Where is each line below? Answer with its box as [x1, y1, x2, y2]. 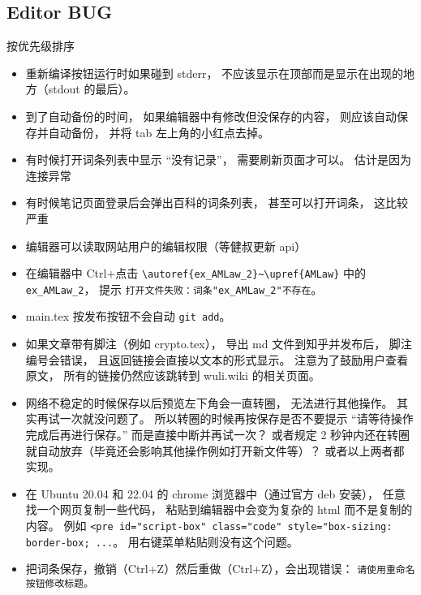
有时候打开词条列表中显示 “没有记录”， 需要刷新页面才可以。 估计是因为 [25, 151, 411, 168]
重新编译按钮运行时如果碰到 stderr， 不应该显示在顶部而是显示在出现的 [25, 64, 404, 81]
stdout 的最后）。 [48, 80, 135, 97]
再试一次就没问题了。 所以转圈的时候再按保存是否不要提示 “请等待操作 [37, 410, 414, 427]
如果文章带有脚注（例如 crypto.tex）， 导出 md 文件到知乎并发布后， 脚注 [25, 335, 412, 352]
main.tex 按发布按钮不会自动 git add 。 [25, 308, 231, 325]
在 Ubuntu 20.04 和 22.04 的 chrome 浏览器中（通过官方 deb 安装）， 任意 [25, 485, 406, 502]
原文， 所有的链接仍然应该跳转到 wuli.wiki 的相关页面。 [25, 367, 320, 384]
